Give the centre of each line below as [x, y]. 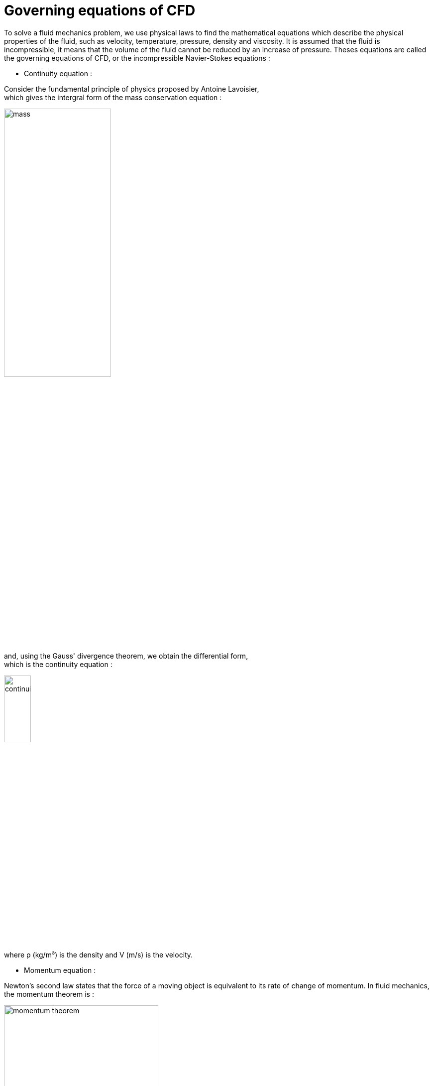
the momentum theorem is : [49, 994]
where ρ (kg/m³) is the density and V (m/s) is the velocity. [99, 954]
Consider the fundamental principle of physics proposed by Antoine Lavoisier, [132, 89]
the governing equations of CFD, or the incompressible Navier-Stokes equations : [137, 58]
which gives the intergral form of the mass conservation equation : [113, 97]
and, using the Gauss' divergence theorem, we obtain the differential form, [126, 656]
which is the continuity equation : [58, 664]
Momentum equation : [60, 970]
